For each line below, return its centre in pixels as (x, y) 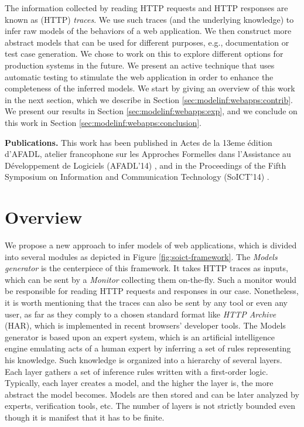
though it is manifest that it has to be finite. (85, 417)
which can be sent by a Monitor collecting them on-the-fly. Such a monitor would (151, 279)
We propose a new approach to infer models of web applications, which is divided (151, 245)
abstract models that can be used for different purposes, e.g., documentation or (147, 42)
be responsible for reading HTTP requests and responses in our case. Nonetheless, (152, 291)
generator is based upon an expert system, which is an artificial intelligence (140, 337)
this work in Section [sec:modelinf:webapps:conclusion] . (103, 122)
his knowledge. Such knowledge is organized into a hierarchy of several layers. (144, 359)
